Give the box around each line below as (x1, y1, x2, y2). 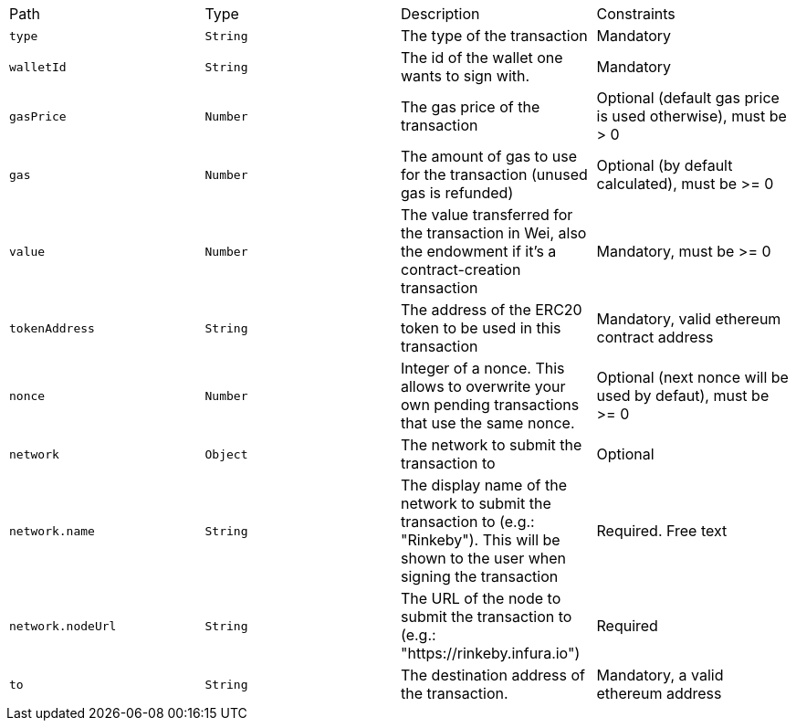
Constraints (596, 5, 676, 23)
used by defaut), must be (596, 386, 770, 405)
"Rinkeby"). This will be (401, 531, 560, 549)
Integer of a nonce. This (401, 359, 565, 377)
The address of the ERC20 (401, 301, 582, 319)
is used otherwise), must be (596, 107, 787, 125)
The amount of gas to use (401, 147, 578, 165)
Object (204, 447, 248, 461)
